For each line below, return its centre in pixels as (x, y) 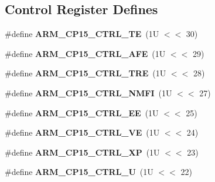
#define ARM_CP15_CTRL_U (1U (79, 172)
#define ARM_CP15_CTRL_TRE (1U (86, 73)
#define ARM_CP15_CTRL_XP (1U (82, 152)
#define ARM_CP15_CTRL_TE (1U (82, 34)
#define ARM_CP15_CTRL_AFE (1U (85, 53)
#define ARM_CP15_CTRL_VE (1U (82, 132)
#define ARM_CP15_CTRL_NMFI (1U (88, 92)
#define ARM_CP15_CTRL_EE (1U (82, 112)
